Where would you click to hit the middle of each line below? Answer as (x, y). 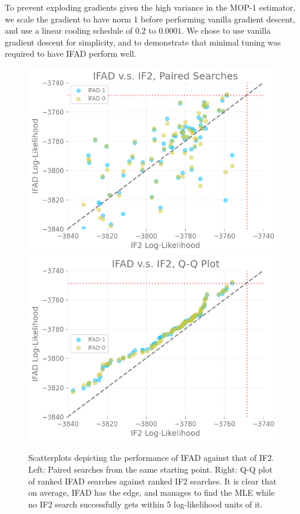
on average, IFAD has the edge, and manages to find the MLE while (151, 492)
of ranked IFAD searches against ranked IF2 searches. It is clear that (153, 481)
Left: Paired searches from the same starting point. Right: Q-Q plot (151, 469)
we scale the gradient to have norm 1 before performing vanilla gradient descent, (150, 19)
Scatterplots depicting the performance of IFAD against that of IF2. (151, 458)
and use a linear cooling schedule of (69, 30)
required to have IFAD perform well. (71, 53)
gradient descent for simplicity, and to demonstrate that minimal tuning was (143, 42)
